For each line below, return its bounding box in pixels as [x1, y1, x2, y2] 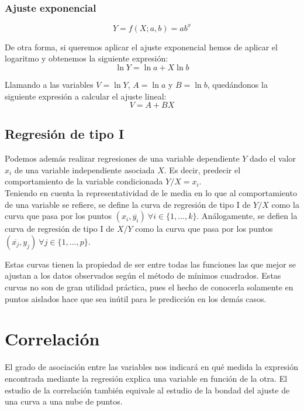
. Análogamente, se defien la [196, 210, 298, 222]
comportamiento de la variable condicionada [5, 175, 163, 187]
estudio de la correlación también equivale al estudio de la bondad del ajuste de [5, 383, 290, 396]
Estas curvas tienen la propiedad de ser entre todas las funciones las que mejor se [5, 258, 296, 270]
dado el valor [250, 152, 296, 165]
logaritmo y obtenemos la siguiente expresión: [5, 52, 168, 64]
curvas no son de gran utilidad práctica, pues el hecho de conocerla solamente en [5, 281, 293, 293]
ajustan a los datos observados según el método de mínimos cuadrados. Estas [5, 269, 281, 282]
